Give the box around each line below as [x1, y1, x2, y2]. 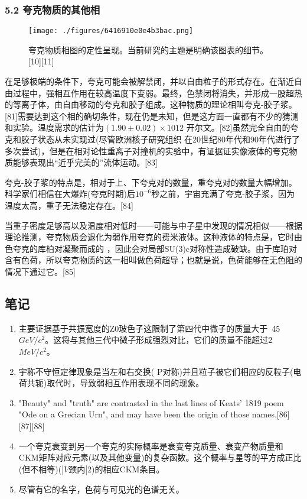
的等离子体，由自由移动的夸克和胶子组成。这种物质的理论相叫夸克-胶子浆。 [5, 98, 297, 111]
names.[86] [252, 408, 290, 420]
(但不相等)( [18, 462, 62, 475]
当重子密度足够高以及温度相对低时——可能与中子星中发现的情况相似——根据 [5, 219, 302, 231]
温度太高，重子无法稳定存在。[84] [5, 199, 133, 211]
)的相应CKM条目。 [92, 462, 165, 475]
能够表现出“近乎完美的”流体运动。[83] [12, 156, 158, 169]
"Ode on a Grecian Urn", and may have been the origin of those [18, 408, 250, 420]
